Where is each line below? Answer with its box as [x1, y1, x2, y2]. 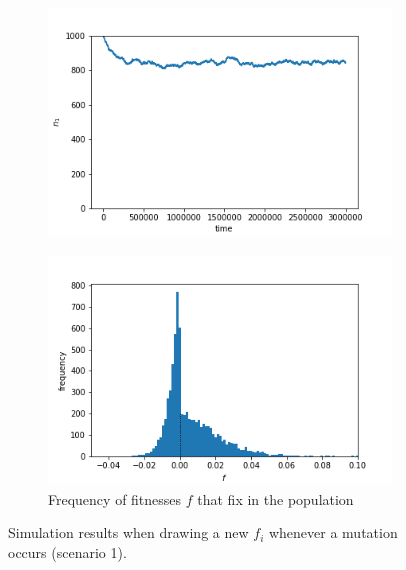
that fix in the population [197, 488, 354, 509]
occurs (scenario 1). [8, 542, 127, 563]
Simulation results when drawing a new [8, 522, 249, 543]
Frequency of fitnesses [48, 488, 182, 509]
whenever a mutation [268, 522, 398, 543]
